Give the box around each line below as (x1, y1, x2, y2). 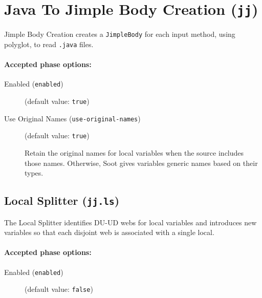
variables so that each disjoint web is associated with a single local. (4, 227, 214, 238)
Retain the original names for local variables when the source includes (25, 147, 244, 158)
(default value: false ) (25, 284, 93, 294)
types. (25, 167, 43, 178)
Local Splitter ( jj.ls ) (4, 193, 120, 208)
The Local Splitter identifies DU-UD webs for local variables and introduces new (4, 217, 257, 227)
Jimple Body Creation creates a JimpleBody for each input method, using (4, 29, 235, 39)
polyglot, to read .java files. (4, 38, 94, 49)
